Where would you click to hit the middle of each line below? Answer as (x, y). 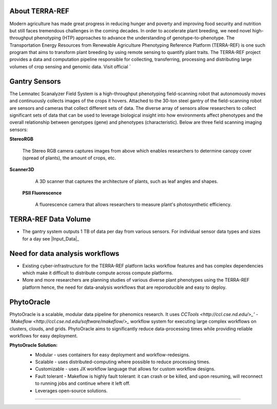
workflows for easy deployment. (44, 336)
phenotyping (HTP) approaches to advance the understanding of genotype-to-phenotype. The (134, 38)
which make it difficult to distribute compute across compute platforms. (98, 273)
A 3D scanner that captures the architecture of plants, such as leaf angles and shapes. (126, 181)
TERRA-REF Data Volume (50, 219)
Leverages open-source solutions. (71, 391)
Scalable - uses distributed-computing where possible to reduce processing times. (123, 362)
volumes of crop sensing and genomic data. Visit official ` (70, 66)
